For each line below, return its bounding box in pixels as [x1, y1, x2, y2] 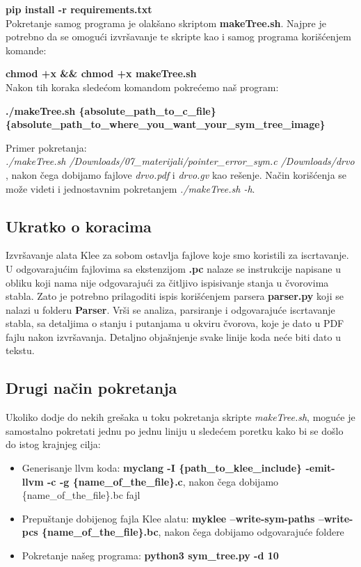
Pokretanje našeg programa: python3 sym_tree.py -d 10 [22, 548, 279, 563]
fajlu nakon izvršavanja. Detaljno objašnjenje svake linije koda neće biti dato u [6, 329, 341, 344]
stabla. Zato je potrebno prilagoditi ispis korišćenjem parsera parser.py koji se [6, 289, 344, 303]
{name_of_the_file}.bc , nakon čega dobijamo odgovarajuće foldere [42, 525, 344, 539]
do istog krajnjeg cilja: [6, 437, 101, 452]
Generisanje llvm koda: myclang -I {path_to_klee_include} [22, 461, 303, 475]
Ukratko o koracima [6, 215, 152, 237]
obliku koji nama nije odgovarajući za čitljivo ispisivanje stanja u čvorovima [6, 275, 329, 289]
